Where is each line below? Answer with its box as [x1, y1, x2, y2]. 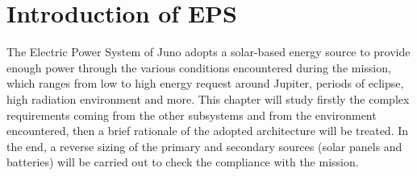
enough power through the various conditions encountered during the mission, [6, 59, 391, 76]
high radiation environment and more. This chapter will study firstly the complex [6, 90, 410, 107]
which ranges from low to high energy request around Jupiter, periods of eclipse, [6, 75, 404, 92]
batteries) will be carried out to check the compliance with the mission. [6, 153, 359, 170]
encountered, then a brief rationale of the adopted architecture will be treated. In [6, 122, 409, 139]
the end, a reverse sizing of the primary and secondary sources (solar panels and [6, 137, 402, 154]
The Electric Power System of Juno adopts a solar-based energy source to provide [6, 43, 411, 60]
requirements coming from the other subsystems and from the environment [6, 106, 377, 123]
